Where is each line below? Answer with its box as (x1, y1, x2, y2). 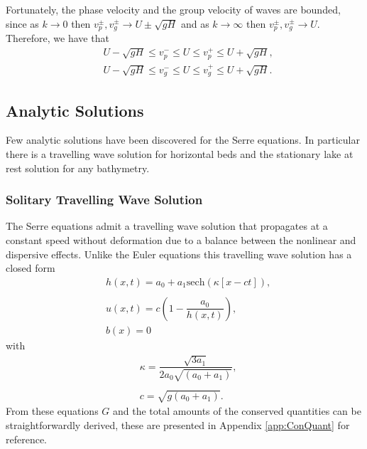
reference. (6, 431, 48, 446)
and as (180, 16, 209, 31)
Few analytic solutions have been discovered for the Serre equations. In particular (6, 132, 360, 147)
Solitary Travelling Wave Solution (6, 191, 203, 208)
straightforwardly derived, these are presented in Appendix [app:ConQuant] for (6, 417, 350, 432)
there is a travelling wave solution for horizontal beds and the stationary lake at (6, 146, 354, 161)
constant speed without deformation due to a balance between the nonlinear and (6, 232, 356, 247)
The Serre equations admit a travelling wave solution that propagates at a (6, 218, 328, 233)
